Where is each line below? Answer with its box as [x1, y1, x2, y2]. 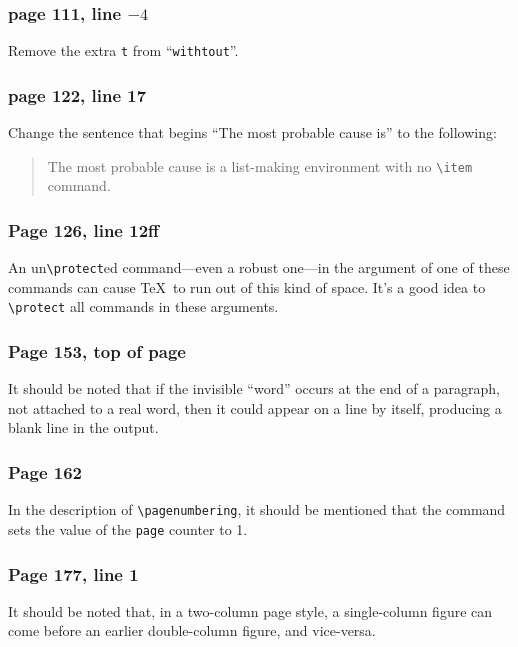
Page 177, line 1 [8, 561, 139, 586]
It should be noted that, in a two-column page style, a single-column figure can [8, 600, 493, 621]
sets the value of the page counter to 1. [8, 518, 248, 539]
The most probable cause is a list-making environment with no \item [47, 155, 473, 176]
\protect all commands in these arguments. [8, 296, 279, 317]
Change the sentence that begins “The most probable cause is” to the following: [8, 122, 497, 143]
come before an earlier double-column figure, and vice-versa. [8, 620, 376, 641]
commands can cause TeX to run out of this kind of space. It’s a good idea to [8, 276, 486, 297]
